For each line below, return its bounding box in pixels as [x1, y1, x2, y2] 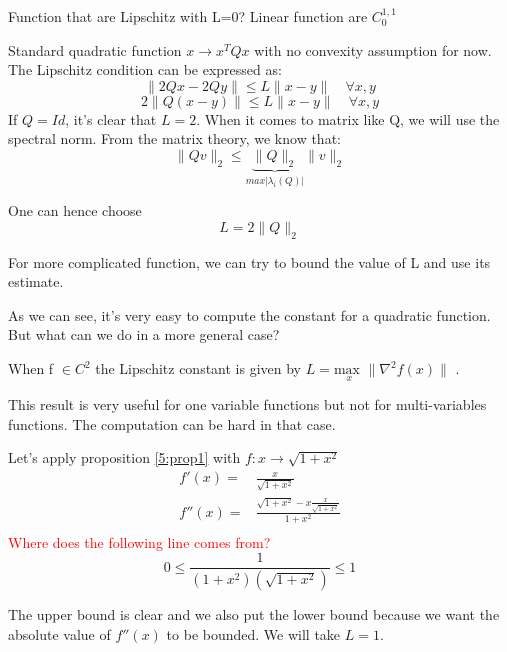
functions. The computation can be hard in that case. [8, 413, 336, 434]
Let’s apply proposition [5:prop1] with [8, 447, 241, 468]
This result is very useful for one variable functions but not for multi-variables [8, 394, 487, 415]
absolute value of [8, 623, 111, 644]
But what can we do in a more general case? [8, 324, 280, 345]
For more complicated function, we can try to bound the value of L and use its [8, 251, 491, 272]
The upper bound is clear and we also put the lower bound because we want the [8, 604, 500, 625]
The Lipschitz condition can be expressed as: [8, 59, 282, 80]
